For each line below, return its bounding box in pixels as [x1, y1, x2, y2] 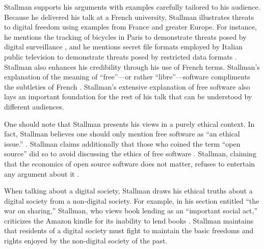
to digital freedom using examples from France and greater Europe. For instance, [4, 21, 257, 32]
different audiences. [4, 101, 64, 112]
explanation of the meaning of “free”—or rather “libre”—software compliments [4, 71, 250, 82]
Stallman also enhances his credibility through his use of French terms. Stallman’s [4, 61, 260, 72]
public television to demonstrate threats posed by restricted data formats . [4, 51, 237, 62]
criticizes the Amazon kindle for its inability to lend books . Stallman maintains [4, 215, 254, 226]
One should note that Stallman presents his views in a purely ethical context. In [4, 118, 255, 129]
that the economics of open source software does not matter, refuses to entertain [4, 158, 255, 169]
